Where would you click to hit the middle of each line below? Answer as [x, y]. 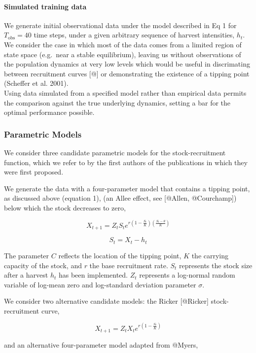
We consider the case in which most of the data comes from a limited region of [123, 44]
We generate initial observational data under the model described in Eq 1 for [120, 25]
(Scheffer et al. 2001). [36, 83]
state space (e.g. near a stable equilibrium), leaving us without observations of [123, 54]
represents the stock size [216, 265]
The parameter [27, 255]
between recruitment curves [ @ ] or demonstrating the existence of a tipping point [127, 73]
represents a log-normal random [187, 275]
